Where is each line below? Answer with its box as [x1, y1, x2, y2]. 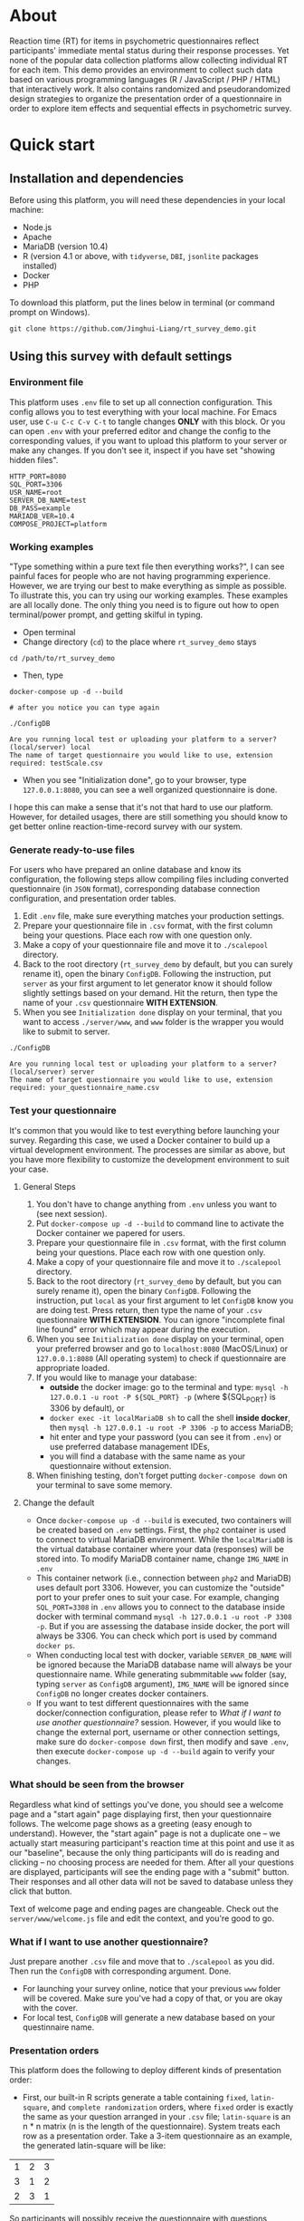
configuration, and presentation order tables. [9, 893, 176, 904]
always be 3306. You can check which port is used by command [35, 1630, 278, 1641]
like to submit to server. [22, 1026, 110, 1038]
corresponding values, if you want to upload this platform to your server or [9, 435, 288, 446]
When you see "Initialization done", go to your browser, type [22, 774, 247, 785]
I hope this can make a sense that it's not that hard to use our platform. [9, 801, 273, 812]
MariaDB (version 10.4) [22, 241, 109, 252]
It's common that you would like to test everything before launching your [9, 1125, 280, 1135]
